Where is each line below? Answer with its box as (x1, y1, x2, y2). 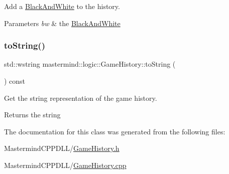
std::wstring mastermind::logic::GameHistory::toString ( (4, 59, 176, 69)
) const (4, 76, 26, 86)
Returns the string (4, 109, 61, 120)
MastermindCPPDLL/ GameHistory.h (4, 143, 120, 153)
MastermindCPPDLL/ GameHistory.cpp (4, 159, 127, 170)
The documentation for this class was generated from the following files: (4, 126, 225, 136)
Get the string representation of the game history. (4, 92, 157, 103)
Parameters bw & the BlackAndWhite (4, 18, 121, 28)
